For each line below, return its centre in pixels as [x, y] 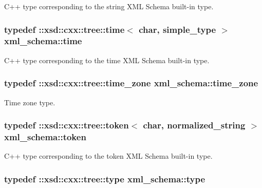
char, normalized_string [194, 125]
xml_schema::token [45, 136]
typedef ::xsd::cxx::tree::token [67, 125]
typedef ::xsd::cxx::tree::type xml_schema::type [105, 178]
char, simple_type [177, 29]
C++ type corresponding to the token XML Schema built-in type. [108, 156]
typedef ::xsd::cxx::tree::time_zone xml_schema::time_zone [131, 83]
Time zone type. [30, 102]
